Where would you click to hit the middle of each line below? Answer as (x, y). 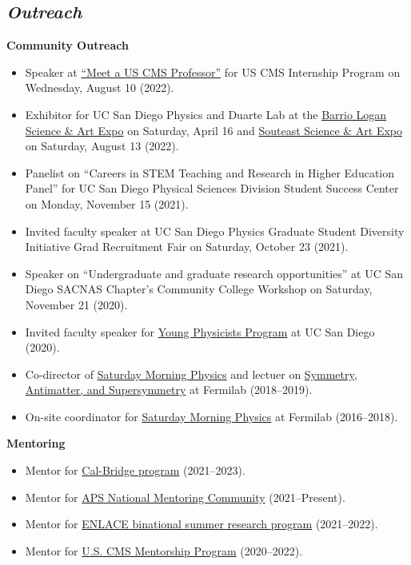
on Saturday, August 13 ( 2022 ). (102, 146)
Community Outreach (68, 45)
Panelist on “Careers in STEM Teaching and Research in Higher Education (210, 172)
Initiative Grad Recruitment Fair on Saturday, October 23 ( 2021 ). (187, 247)
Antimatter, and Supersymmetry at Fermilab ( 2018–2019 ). (169, 390)
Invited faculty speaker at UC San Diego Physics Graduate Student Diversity (215, 231)
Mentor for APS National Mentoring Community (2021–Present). (185, 497)
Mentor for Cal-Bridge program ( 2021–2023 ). (135, 470)
